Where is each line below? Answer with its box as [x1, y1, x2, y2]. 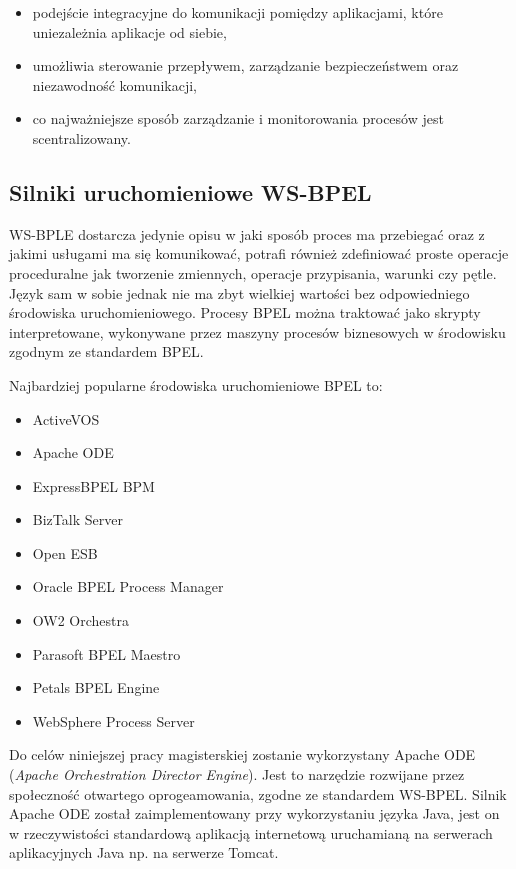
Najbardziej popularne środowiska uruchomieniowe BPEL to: [9, 374, 383, 395]
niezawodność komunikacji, [32, 74, 197, 95]
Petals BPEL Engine [32, 677, 160, 698]
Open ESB [32, 542, 98, 563]
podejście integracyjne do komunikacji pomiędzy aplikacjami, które [32, 2, 443, 22]
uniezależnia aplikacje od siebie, [32, 21, 227, 42]
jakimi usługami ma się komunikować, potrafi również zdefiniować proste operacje [9, 243, 509, 264]
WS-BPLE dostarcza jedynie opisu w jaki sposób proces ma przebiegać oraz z [9, 223, 485, 244]
